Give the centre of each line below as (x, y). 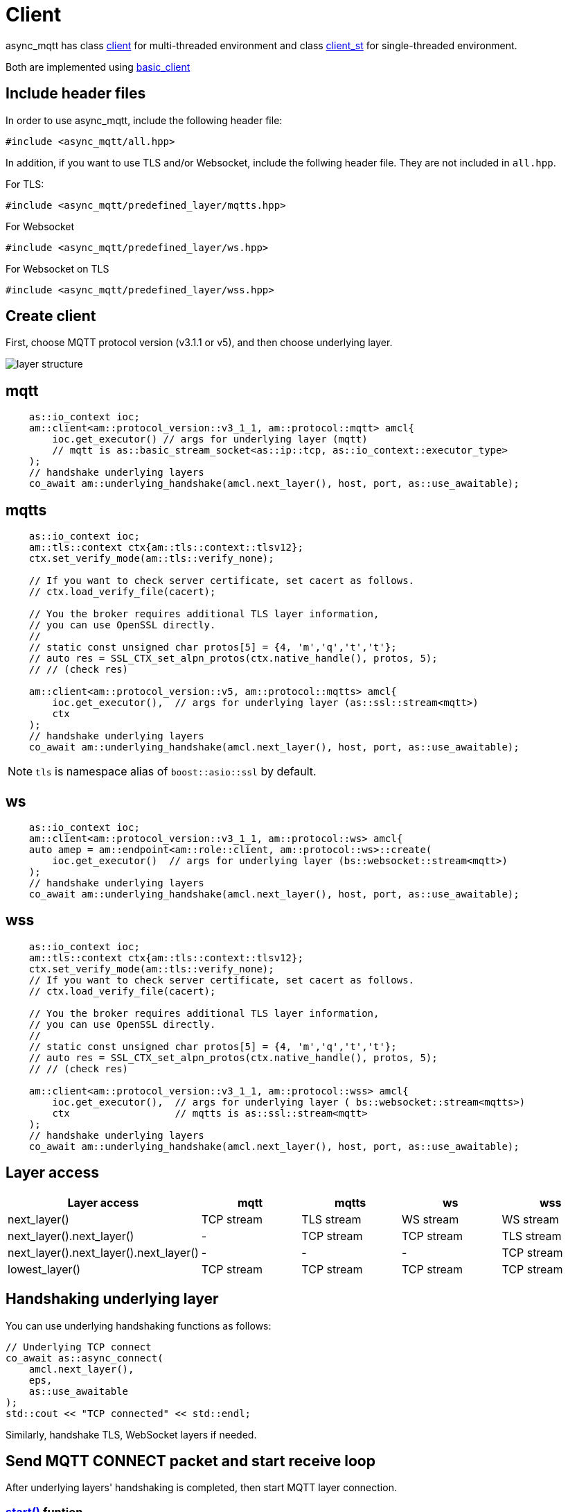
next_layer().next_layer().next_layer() (103, 1252)
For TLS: (25, 184)
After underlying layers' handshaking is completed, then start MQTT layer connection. (201, 1488)
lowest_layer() (44, 1269)
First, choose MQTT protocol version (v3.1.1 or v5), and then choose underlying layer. (199, 343)
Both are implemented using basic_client (98, 67)
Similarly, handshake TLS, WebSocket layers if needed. (131, 1434)
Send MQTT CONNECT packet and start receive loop (190, 1461)
